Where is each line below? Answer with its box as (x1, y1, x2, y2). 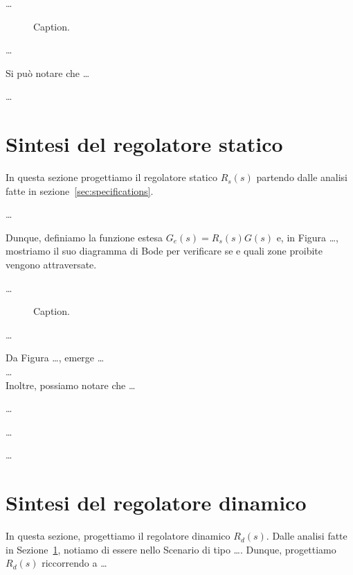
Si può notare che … (6, 65, 90, 80)
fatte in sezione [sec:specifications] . (6, 183, 154, 198)
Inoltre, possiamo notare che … (6, 377, 136, 392)
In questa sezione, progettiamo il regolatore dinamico (6, 529, 230, 543)
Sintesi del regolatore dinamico (6, 488, 307, 517)
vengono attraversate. (6, 257, 97, 272)
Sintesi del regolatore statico (6, 130, 283, 158)
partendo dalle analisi (256, 170, 347, 184)
